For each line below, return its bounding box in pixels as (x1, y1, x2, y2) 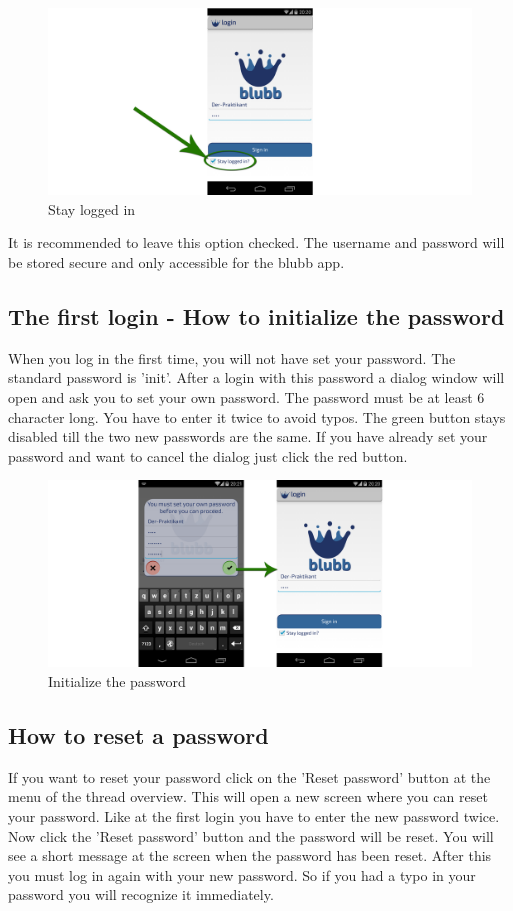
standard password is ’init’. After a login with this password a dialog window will (8, 367, 505, 388)
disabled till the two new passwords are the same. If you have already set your (8, 426, 488, 447)
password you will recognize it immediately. (8, 884, 274, 905)
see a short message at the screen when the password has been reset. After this (8, 845, 492, 866)
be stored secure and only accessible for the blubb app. (8, 251, 345, 272)
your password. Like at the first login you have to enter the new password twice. (8, 806, 500, 827)
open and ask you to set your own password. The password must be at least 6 (8, 386, 485, 407)
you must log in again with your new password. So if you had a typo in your (8, 864, 476, 885)
